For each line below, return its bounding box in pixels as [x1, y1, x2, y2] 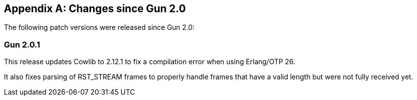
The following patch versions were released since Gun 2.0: [4, 23, 195, 32]
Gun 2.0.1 [4, 39, 40, 50]
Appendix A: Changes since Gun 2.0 [4, 2, 186, 15]
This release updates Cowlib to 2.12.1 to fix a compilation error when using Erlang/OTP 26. [4, 57, 295, 66]
